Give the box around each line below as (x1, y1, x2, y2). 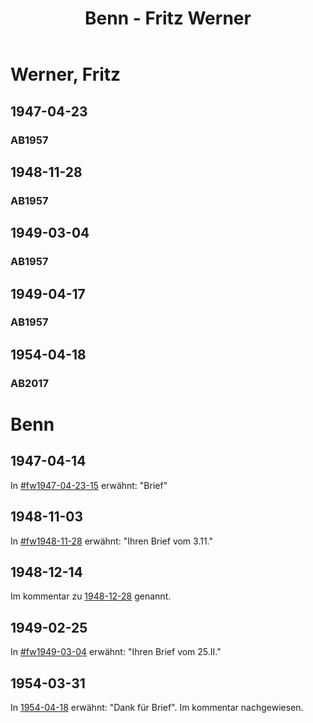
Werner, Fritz (10, 63, 122, 86)
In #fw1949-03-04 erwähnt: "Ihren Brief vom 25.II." (10, 646, 222, 658)
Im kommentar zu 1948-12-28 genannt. (10, 590, 172, 602)
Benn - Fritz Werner (84, 7, 252, 30)
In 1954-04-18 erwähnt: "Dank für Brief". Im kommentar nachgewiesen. (10, 702, 304, 713)
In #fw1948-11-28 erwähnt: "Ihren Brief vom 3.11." (10, 535, 214, 547)
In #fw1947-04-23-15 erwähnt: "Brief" (10, 479, 168, 491)
